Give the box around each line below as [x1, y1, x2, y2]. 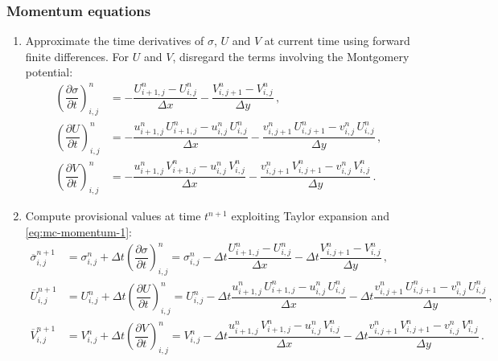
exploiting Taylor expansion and [231, 207, 389, 224]
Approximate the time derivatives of [25, 32, 204, 49]
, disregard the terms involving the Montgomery [172, 47, 410, 64]
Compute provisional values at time [25, 207, 201, 224]
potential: [25, 64, 73, 80]
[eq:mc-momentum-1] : [25, 223, 133, 240]
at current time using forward [264, 32, 410, 49]
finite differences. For [25, 47, 130, 64]
